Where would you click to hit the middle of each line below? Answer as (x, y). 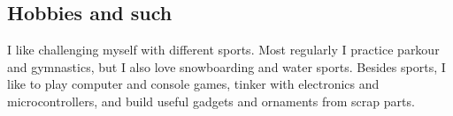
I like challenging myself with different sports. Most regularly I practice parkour (223, 50)
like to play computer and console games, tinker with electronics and (193, 84)
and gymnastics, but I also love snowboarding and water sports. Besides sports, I (226, 66)
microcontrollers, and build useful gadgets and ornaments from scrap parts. (211, 101)
